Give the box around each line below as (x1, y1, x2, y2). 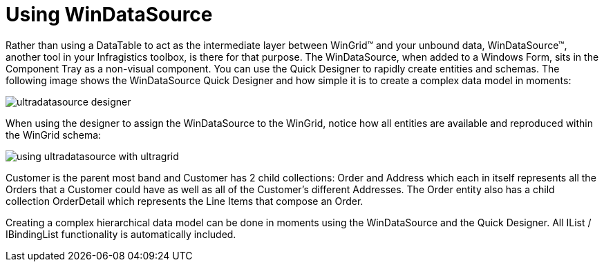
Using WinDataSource (6, 3, 213, 26)
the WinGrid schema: (6, 128, 102, 141)
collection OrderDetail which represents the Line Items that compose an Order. (6, 195, 364, 207)
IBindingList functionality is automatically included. (6, 228, 236, 240)
